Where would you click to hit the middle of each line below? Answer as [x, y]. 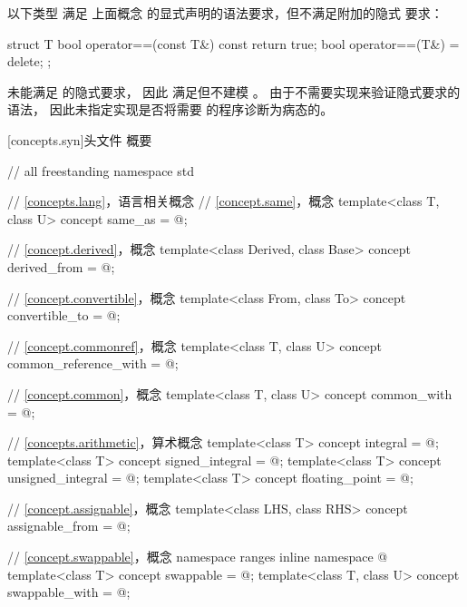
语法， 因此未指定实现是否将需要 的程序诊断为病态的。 [170, 109]
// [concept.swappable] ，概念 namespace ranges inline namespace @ [198, 557]
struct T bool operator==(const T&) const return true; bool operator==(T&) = [233, 43]
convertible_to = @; [64, 315]
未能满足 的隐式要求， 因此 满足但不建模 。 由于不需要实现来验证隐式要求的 [234, 91]
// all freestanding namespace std [101, 170]
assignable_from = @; [69, 526]
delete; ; [29, 61]
